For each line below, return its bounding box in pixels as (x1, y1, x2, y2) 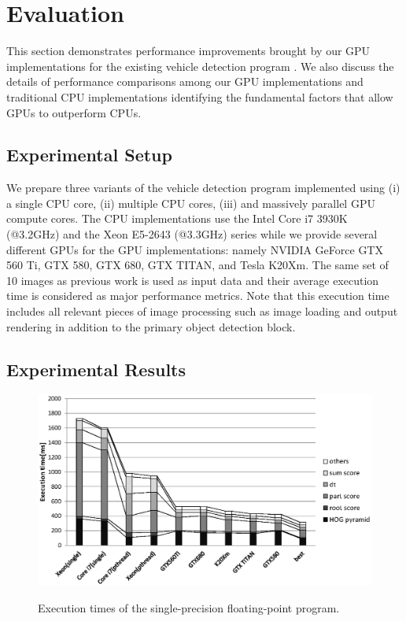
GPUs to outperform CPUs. (6, 104, 142, 120)
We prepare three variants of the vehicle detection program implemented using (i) (6, 179, 400, 196)
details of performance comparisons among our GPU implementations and (6, 73, 364, 90)
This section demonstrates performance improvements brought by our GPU (6, 43, 371, 59)
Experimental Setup (6, 142, 172, 167)
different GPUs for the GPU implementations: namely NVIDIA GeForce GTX (6, 241, 383, 257)
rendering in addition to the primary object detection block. (6, 318, 296, 335)
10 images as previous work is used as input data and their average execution (6, 272, 379, 288)
